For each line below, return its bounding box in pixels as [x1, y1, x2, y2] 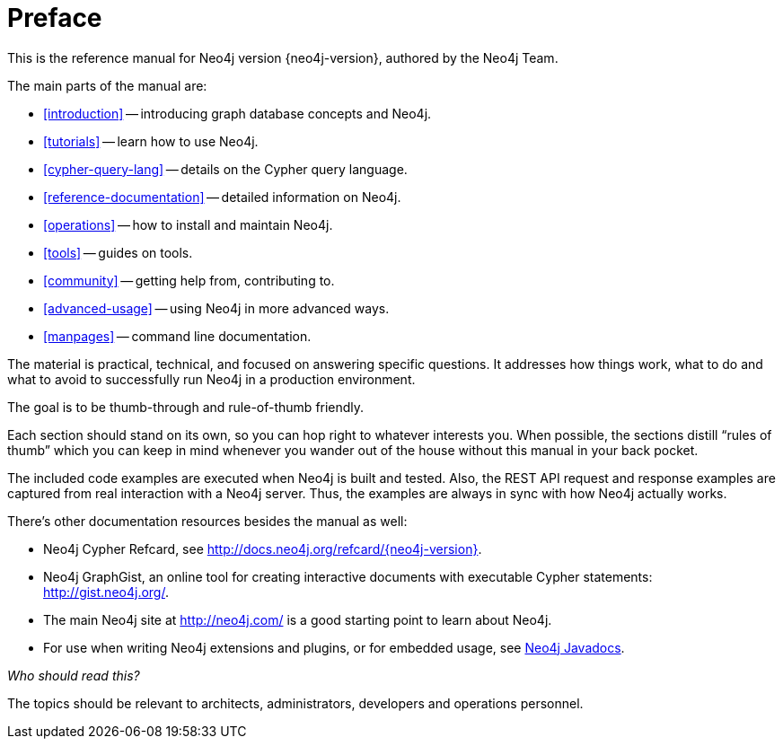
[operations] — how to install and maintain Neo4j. [43, 216, 333, 233]
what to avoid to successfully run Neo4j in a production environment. [7, 371, 416, 387]
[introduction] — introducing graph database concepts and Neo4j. [43, 105, 432, 121]
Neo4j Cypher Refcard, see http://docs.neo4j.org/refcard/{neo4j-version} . [43, 540, 482, 557]
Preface [7, 3, 102, 33]
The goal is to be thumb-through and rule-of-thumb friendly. [7, 399, 365, 415]
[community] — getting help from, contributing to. [43, 272, 335, 288]
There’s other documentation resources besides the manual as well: [7, 513, 408, 529]
